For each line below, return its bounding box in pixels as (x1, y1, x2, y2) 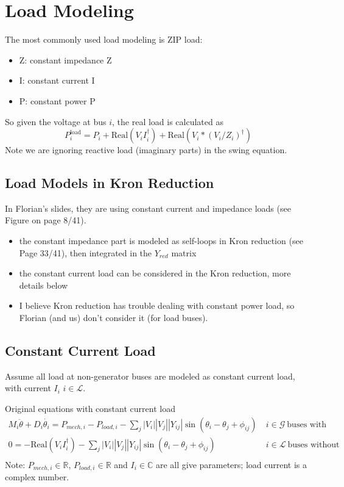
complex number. (5, 471, 69, 483)
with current (5, 381, 51, 394)
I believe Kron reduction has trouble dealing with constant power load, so (19, 299, 295, 312)
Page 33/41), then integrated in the (19, 246, 152, 259)
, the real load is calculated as (112, 115, 223, 128)
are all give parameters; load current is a (155, 458, 307, 471)
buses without (287, 440, 340, 449)
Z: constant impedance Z (19, 53, 112, 66)
